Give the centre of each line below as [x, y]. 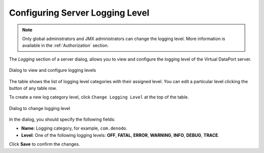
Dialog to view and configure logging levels [53, 70]
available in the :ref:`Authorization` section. [66, 45]
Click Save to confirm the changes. [44, 144]
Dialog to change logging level [40, 108]
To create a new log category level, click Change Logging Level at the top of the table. [99, 97]
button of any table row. [33, 88]
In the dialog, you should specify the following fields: [62, 119]
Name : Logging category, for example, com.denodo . [74, 128]
